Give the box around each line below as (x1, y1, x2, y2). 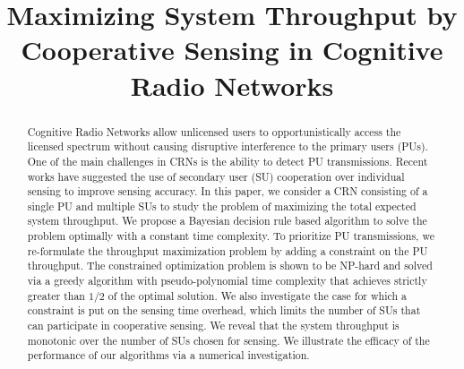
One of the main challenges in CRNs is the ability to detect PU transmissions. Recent (27, 153, 428, 168)
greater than (27, 287, 85, 303)
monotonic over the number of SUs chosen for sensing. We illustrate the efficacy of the (27, 332, 430, 348)
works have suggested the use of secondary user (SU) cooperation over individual (27, 168, 405, 184)
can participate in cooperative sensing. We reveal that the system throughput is (27, 318, 400, 333)
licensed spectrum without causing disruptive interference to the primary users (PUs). (27, 139, 428, 154)
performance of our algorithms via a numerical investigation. (27, 348, 310, 363)
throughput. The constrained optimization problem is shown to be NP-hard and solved (27, 258, 433, 273)
